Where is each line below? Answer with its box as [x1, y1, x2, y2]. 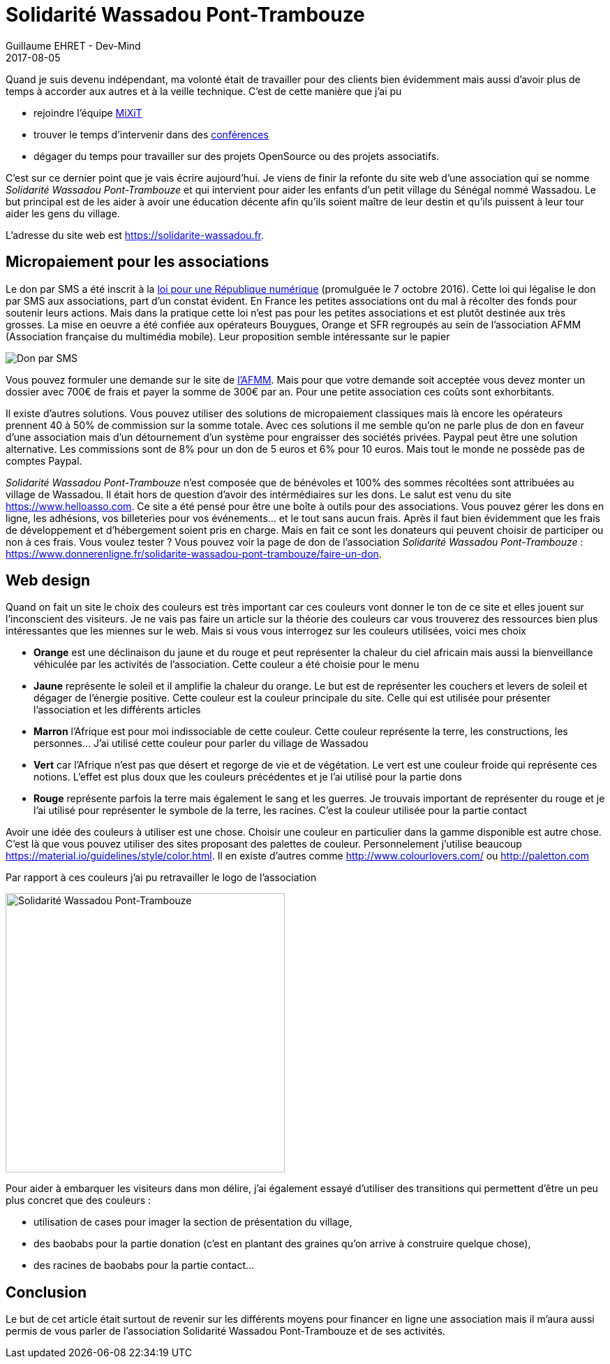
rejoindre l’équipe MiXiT [34, 106, 142, 119]
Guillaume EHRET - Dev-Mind [6, 39, 141, 52]
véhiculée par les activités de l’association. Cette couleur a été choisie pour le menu [34, 658, 419, 671]
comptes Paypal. [6, 454, 82, 467]
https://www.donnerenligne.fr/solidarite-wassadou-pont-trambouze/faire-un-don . [6, 547, 382, 560]
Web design [6, 572, 91, 590]
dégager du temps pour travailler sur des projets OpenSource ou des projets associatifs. [34, 150, 440, 162]
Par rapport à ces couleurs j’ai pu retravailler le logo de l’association [6, 871, 317, 884]
